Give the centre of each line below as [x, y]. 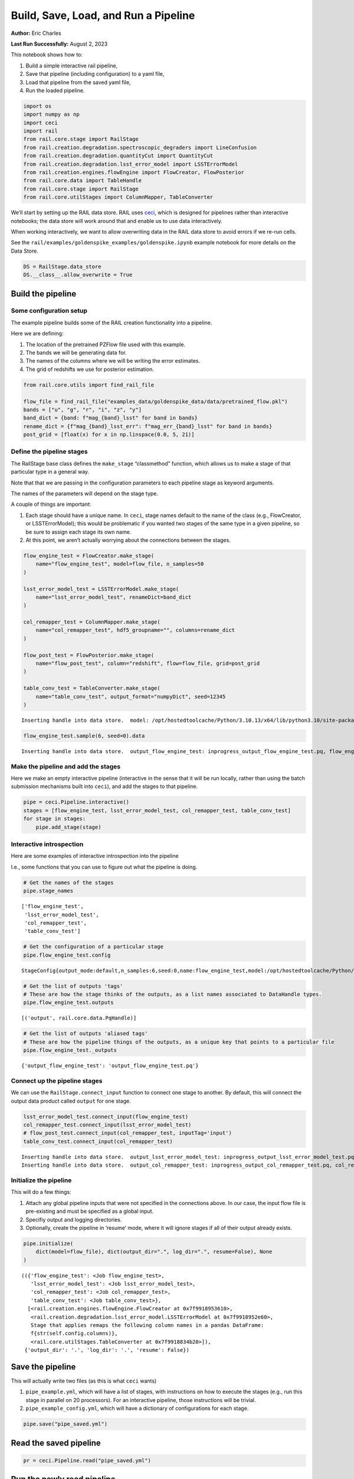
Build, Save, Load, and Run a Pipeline [103, 15]
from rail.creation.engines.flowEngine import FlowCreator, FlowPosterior [134, 172]
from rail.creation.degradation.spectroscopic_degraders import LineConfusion [140, 147]
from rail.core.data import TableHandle [82, 181]
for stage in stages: [55, 819]
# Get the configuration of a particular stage [93, 947]
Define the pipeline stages [49, 451]
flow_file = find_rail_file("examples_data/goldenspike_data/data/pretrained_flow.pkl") [156, 401]
